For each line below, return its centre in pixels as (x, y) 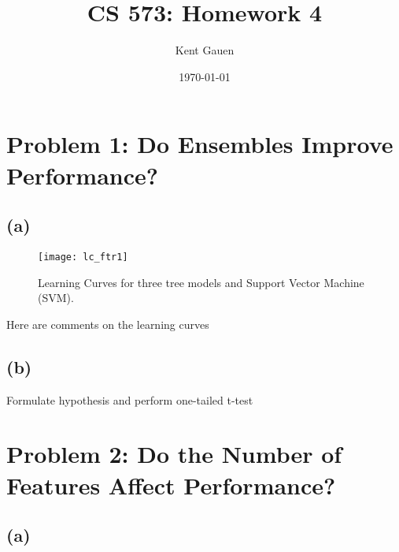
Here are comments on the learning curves (108, 324)
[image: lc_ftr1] (83, 257)
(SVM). (56, 298)
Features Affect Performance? (171, 485)
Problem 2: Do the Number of (174, 454)
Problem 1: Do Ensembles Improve (200, 144)
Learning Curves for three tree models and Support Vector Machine (201, 282)
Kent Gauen (205, 50)
